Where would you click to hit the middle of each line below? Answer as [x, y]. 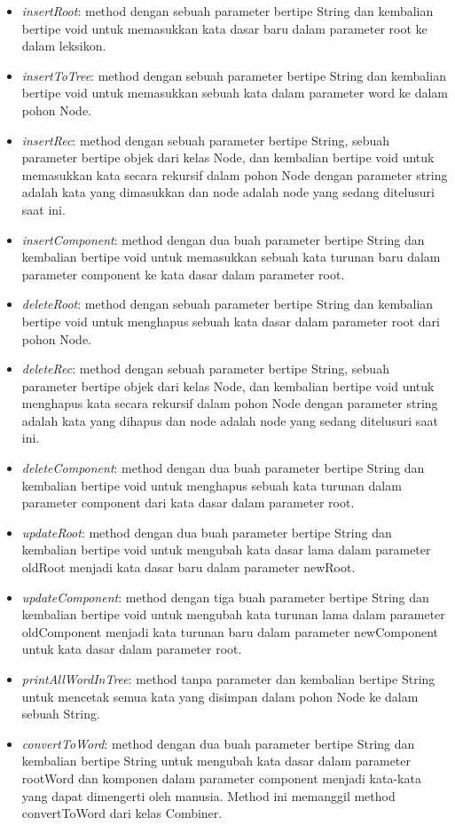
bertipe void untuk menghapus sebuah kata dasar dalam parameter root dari [231, 321]
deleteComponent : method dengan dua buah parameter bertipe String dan [223, 468]
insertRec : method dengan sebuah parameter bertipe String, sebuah [206, 140]
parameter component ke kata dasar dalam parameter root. [183, 274]
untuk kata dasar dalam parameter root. [132, 649]
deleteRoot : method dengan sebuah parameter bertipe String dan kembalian [227, 304]
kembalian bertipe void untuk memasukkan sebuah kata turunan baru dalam [231, 257]
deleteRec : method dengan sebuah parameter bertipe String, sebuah [205, 369]
